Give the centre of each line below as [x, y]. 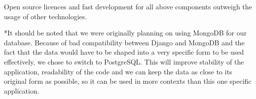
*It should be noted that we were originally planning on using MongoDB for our [125, 33]
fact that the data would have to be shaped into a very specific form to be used [124, 52]
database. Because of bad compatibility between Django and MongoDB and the [124, 42]
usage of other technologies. [46, 16]
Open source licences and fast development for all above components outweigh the [128, 6]
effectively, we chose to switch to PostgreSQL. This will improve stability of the [124, 61]
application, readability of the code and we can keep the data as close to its [118, 71]
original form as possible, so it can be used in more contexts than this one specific [128, 81]
